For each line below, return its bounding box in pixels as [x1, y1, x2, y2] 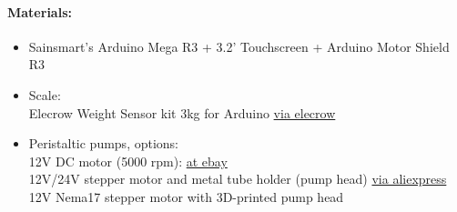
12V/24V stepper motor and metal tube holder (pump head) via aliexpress [28, 169, 447, 188]
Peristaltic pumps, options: [28, 134, 179, 153]
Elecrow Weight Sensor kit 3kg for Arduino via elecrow [28, 103, 336, 122]
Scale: [28, 85, 61, 104]
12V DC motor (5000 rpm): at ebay [28, 151, 228, 170]
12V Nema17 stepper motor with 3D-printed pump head [28, 187, 344, 206]
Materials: [7, 2, 72, 21]
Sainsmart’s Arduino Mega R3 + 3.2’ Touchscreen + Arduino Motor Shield [28, 36, 450, 56]
